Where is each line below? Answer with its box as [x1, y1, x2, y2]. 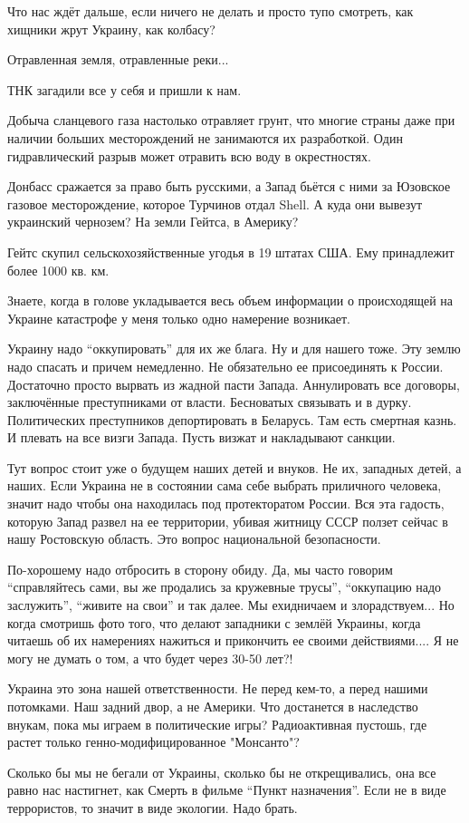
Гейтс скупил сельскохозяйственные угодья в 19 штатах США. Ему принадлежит [7, 242, 455, 261]
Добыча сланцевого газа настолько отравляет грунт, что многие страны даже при [7, 111, 455, 130]
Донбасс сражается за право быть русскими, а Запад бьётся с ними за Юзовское [7, 177, 451, 196]
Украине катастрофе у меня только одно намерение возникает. [7, 308, 350, 327]
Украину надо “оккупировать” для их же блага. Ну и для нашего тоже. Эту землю [7, 339, 461, 358]
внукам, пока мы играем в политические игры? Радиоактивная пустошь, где [7, 714, 427, 733]
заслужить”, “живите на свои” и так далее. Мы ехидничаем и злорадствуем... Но [7, 595, 455, 615]
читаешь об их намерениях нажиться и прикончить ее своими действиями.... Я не [7, 631, 459, 650]
